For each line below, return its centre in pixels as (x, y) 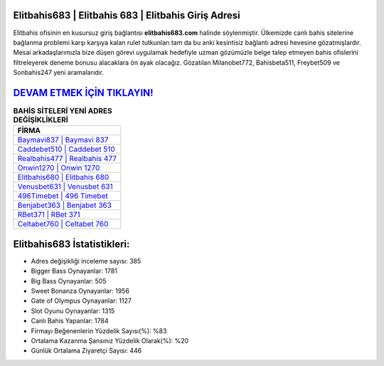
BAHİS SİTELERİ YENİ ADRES (63, 111)
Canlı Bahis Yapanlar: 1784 (70, 321)
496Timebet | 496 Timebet (63, 196)
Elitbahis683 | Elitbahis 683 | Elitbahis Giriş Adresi (127, 15)
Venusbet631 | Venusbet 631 (65, 187)
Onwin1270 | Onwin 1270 (59, 168)
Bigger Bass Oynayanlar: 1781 (74, 271)
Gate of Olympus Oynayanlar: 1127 (81, 301)
